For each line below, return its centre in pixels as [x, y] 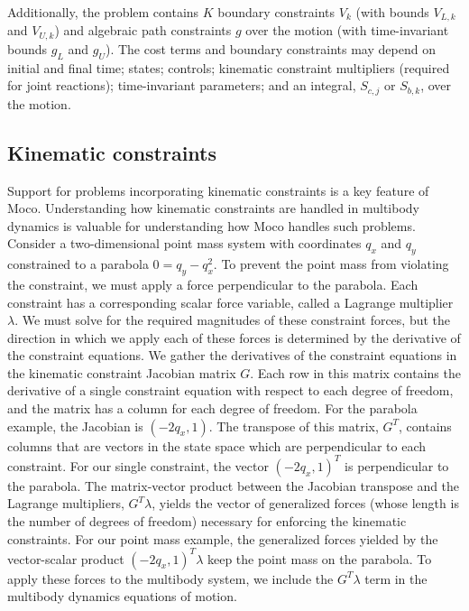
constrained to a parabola [78, 264]
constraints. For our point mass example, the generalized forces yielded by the [223, 538]
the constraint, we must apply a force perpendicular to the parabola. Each [213, 284]
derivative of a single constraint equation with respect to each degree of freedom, [230, 390]
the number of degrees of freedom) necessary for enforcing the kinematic [207, 520]
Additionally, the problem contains [103, 12]
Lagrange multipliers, [66, 503]
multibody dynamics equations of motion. [122, 596]
